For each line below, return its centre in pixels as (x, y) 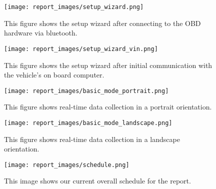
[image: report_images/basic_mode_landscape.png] (88, 123)
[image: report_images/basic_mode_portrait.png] (86, 91)
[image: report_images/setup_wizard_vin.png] (81, 49)
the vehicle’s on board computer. (54, 75)
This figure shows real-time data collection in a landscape (92, 139)
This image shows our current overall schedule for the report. (97, 181)
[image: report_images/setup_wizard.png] (74, 7)
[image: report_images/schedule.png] (67, 165)
